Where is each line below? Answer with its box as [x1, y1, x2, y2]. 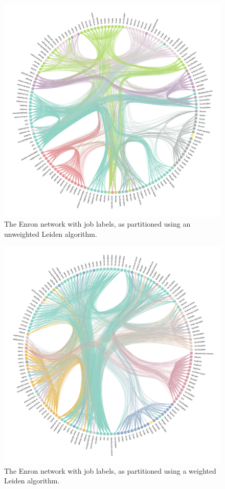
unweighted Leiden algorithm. [4, 228, 97, 239]
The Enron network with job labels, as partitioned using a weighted [4, 465, 216, 476]
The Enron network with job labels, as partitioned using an [4, 218, 191, 229]
